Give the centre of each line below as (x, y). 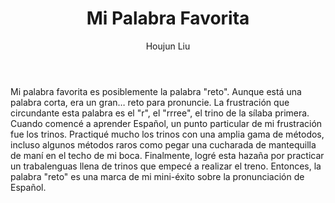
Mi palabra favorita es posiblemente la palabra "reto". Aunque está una (156, 91)
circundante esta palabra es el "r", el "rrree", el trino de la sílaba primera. (160, 113)
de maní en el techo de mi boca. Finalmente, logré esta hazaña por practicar (167, 155)
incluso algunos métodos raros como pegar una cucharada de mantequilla (163, 144)
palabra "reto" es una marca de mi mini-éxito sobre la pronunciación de (157, 176)
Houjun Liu (168, 46)
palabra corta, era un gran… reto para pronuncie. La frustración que (150, 102)
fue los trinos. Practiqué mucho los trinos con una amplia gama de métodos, (167, 134)
